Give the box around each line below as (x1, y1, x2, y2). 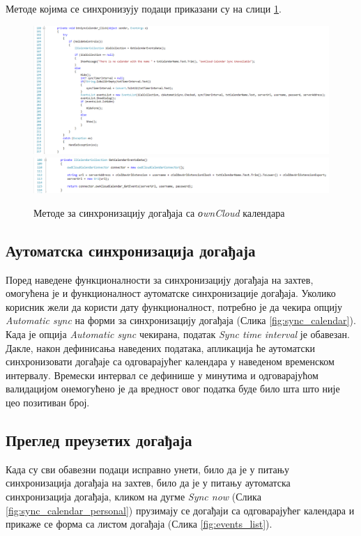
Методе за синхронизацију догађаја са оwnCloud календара (33, 205, 285, 220)
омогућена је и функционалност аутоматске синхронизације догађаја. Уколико (6, 286, 336, 300)
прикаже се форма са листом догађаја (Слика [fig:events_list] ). (6, 516, 272, 531)
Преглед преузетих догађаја (6, 429, 192, 450)
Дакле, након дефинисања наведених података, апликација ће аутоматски (6, 340, 316, 355)
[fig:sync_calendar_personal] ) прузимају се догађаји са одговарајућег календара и (6, 503, 355, 517)
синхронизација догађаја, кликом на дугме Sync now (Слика (6, 489, 261, 503)
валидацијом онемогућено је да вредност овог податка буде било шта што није (6, 381, 340, 396)
